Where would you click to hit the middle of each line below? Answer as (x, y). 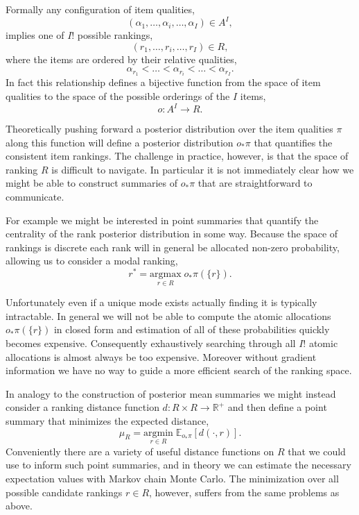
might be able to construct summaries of (92, 183)
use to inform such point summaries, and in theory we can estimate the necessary (178, 465)
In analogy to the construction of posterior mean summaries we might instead (171, 393)
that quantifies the (293, 142)
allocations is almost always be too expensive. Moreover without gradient (161, 356)
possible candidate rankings (64, 492)
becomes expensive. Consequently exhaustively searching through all (151, 343)
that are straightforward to (255, 183)
